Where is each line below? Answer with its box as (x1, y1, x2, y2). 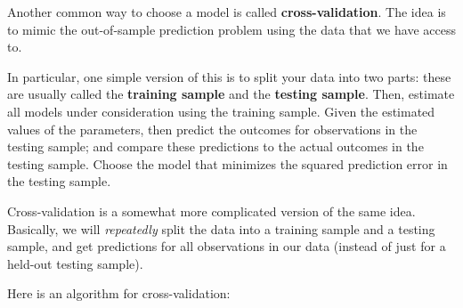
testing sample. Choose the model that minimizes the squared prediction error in (7, 154, 448, 173)
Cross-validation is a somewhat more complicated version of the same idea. (7, 201, 416, 220)
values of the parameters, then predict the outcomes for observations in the (7, 119, 418, 138)
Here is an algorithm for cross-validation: (7, 284, 231, 303)
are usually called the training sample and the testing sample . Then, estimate (7, 85, 455, 103)
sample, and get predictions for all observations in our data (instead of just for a (7, 237, 446, 255)
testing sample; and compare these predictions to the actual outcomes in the (7, 137, 424, 156)
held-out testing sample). (7, 254, 143, 272)
